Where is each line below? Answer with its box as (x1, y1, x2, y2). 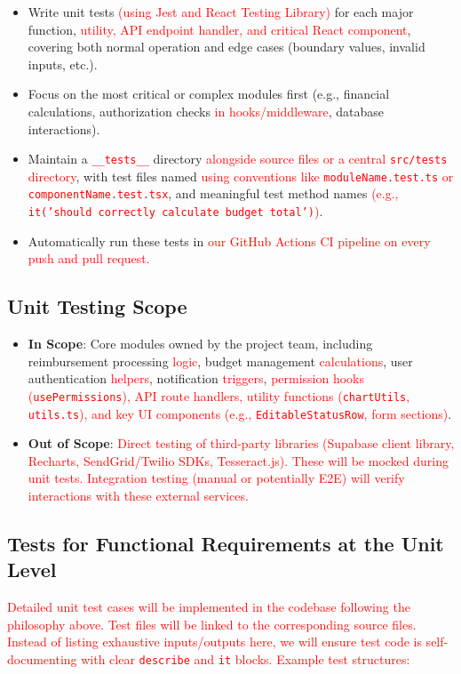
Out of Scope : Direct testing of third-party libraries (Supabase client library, (28, 434, 455, 453)
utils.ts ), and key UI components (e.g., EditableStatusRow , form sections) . (28, 404, 452, 422)
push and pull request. (28, 249, 150, 268)
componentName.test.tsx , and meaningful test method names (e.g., (28, 184, 399, 203)
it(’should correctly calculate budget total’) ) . (28, 202, 323, 221)
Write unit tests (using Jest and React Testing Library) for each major (28, 3, 414, 20)
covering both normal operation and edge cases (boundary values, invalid (28, 37, 425, 56)
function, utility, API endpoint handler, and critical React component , (28, 20, 411, 38)
